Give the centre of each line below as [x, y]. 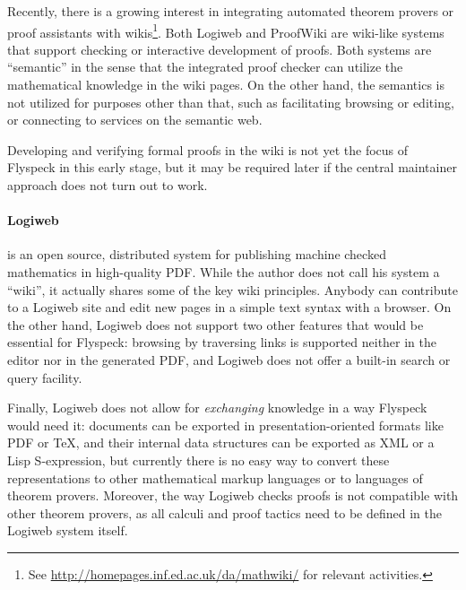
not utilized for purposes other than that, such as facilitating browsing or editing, [231, 102]
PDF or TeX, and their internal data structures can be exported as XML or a [221, 442]
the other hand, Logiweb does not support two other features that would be [216, 324]
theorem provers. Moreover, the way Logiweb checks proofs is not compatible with [233, 495]
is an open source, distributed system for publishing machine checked [197, 254]
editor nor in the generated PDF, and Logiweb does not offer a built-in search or [229, 359]
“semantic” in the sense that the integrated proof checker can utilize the [205, 67]
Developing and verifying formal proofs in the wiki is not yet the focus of [208, 149]
